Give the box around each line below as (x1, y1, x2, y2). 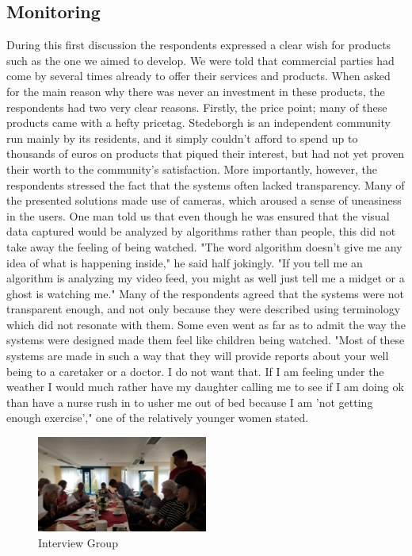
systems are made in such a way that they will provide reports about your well (6, 347, 389, 364)
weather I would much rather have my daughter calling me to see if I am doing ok (6, 378, 404, 395)
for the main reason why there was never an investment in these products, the (6, 82, 385, 99)
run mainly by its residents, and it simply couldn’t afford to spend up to (6, 129, 358, 146)
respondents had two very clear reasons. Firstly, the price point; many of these (6, 98, 387, 115)
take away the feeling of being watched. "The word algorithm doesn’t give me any (6, 238, 402, 255)
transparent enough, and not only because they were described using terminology (6, 301, 401, 317)
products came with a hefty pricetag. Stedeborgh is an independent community (6, 114, 391, 131)
